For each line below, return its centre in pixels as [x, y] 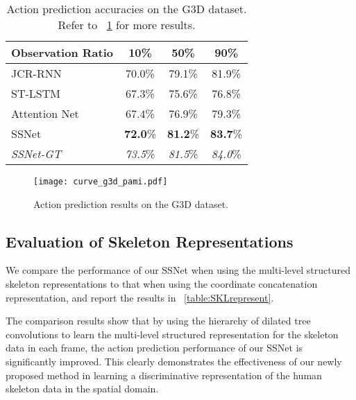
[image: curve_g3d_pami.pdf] [101, 182]
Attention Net [45, 113]
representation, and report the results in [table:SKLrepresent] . [140, 297]
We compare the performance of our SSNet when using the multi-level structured [178, 270]
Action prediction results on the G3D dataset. [131, 203]
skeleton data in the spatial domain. [82, 389]
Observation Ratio [62, 52]
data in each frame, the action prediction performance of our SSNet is [154, 348]
